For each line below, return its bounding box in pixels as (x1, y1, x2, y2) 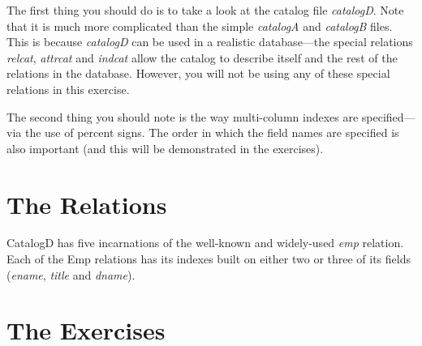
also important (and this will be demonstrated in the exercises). (6, 139, 324, 156)
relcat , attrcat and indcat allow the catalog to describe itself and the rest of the (6, 49, 398, 66)
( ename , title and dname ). (6, 266, 136, 283)
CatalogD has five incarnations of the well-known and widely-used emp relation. (6, 234, 404, 251)
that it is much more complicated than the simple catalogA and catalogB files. (6, 17, 393, 34)
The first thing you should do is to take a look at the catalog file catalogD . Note (6, 2, 404, 18)
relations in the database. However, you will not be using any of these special (6, 65, 390, 82)
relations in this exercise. (6, 80, 130, 97)
